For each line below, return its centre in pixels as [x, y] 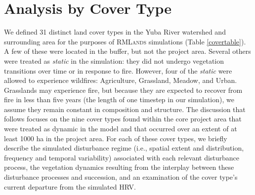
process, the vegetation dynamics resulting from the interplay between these [119, 167]
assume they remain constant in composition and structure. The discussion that [125, 109]
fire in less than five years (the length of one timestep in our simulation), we [119, 99]
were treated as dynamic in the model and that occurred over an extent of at [121, 129]
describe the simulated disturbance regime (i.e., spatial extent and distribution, [124, 148]
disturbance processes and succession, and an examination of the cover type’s [121, 177]
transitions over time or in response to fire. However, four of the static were [118, 70]
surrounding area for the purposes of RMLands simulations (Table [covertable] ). [125, 41]
